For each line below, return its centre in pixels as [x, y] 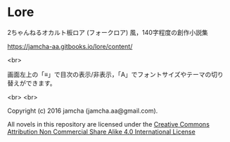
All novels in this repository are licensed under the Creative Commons [108, 124]
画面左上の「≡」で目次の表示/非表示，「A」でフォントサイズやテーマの [109, 74]
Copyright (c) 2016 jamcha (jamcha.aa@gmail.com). [83, 111]
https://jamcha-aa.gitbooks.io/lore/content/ [70, 46]
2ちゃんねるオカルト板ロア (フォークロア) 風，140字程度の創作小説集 [108, 32]
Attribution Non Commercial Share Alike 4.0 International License [101, 132]
